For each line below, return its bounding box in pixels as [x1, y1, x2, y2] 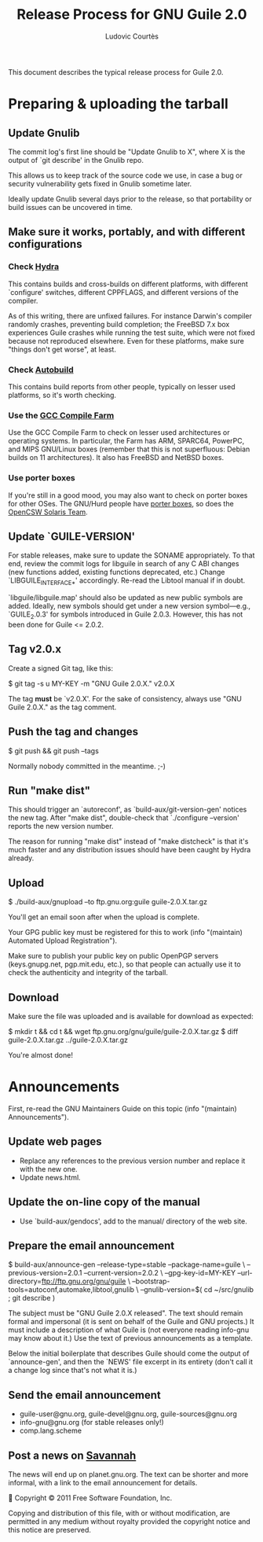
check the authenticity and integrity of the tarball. [8, 968, 169, 977]
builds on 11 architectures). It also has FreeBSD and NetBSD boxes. [8, 453, 225, 462]
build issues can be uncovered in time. [8, 202, 133, 212]
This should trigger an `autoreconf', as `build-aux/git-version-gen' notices [8, 804, 247, 815]
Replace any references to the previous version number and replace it [19, 1156, 246, 1165]
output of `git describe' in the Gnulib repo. [8, 155, 144, 164]
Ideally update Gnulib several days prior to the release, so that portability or [8, 194, 253, 204]
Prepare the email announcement [8, 1238, 175, 1252]
